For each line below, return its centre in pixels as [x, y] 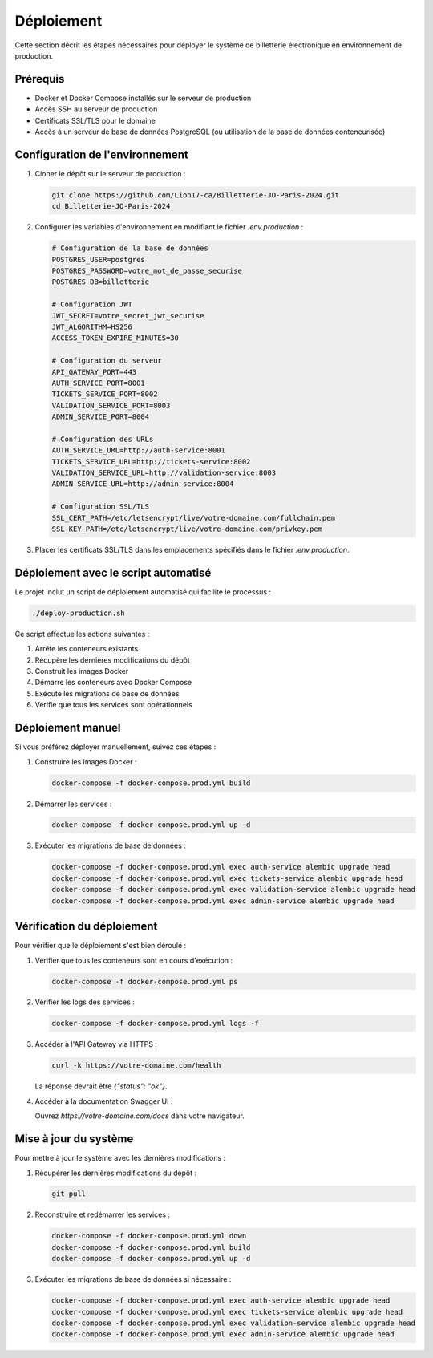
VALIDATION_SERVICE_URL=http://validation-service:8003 [164, 473]
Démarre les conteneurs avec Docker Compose [113, 683]
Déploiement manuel [68, 728]
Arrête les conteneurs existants [87, 649]
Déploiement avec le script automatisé [113, 572]
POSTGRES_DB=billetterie [101, 282]
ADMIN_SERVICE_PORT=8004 [101, 417]
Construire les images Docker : [86, 761]
